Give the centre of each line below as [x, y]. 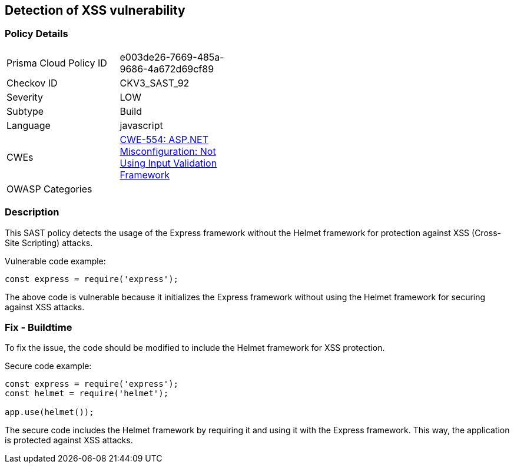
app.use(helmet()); [49, 412]
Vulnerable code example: [55, 261]
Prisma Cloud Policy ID [57, 63]
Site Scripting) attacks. [49, 243]
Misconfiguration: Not [168, 151]
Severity [25, 97]
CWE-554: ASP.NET [164, 139]
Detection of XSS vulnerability [95, 10]
